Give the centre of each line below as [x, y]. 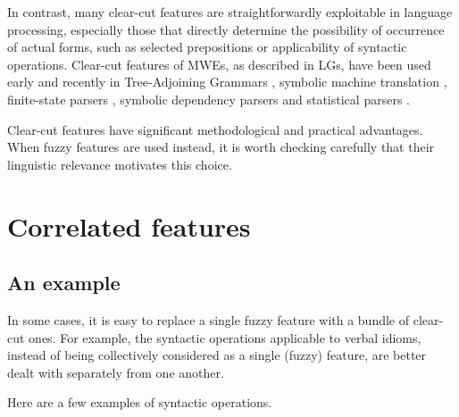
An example [64, 283]
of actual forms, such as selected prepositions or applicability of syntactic [207, 47]
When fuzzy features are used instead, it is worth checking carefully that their [221, 147]
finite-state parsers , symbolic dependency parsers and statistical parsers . [209, 99]
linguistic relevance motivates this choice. [120, 164]
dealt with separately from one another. [116, 372]
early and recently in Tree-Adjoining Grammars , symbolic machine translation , [227, 82]
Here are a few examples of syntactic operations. [140, 402]
